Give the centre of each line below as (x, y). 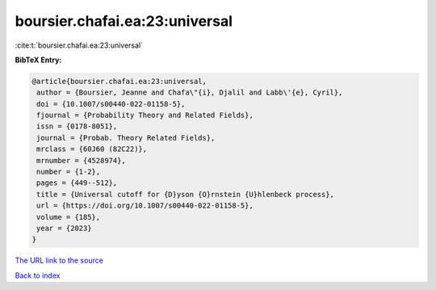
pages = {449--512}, (77, 183)
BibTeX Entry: (38, 60)
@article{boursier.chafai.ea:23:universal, (119, 81)
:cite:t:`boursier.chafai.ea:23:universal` (79, 45)
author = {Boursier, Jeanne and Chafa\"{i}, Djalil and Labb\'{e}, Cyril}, (190, 92)
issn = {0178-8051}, (77, 126)
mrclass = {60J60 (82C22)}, (92, 149)
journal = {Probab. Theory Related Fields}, (126, 138)
